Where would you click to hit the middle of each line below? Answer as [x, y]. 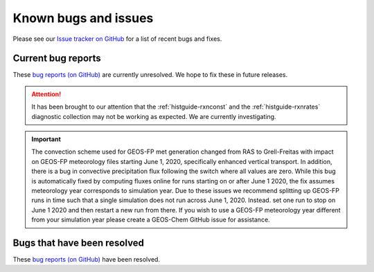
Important [46, 139]
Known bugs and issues [83, 18]
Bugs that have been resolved [79, 243]
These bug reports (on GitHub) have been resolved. [87, 260]
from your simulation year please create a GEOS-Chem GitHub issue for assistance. [151, 220]
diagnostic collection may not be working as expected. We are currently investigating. [154, 116]
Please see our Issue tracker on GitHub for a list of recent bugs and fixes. [117, 39]
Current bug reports [57, 58]
